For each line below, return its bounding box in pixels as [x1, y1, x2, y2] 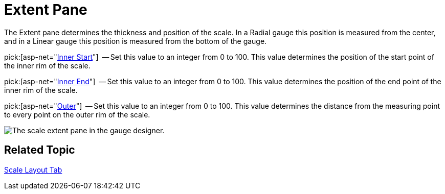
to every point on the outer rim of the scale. [4, 110, 150, 119]
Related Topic [4, 143, 75, 157]
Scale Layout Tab [4, 165, 62, 174]
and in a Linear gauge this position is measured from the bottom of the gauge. [4, 36, 267, 45]
